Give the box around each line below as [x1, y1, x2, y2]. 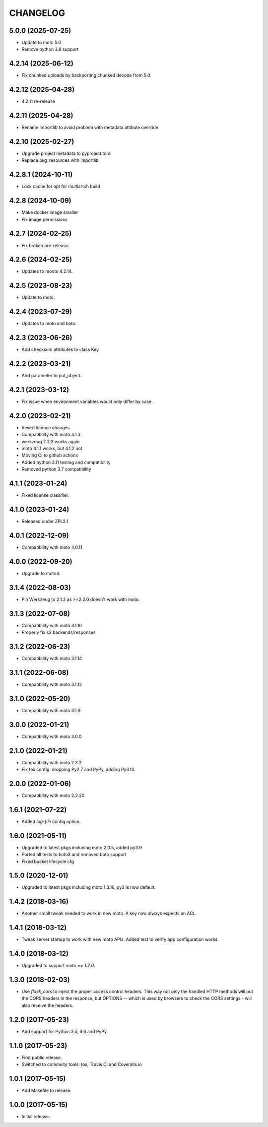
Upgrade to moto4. [21, 570, 61, 576]
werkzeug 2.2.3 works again [21, 438, 80, 444]
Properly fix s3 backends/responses [21, 629, 96, 635]
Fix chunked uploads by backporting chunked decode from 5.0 [21, 72, 151, 78]
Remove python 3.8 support [21, 46, 79, 52]
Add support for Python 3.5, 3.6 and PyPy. [21, 1028, 108, 1034]
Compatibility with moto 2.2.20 [21, 792, 85, 798]
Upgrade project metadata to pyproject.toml [21, 150, 112, 156]
